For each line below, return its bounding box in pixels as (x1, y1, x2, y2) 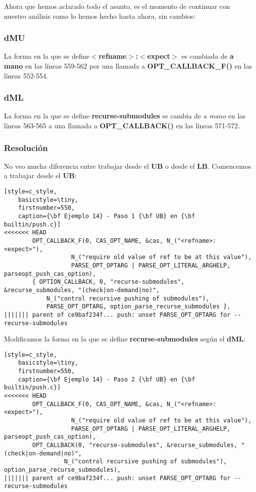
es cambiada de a (181, 51, 234, 61)
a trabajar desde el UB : (4, 170, 77, 181)
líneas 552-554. (4, 70, 48, 80)
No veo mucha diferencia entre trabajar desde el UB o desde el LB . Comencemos (4, 160, 251, 171)
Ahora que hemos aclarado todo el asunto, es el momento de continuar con (4, 1, 230, 11)
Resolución (4, 141, 48, 153)
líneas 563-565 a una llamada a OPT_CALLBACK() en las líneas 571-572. (4, 120, 240, 130)
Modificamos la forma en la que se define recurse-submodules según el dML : (4, 334, 246, 344)
